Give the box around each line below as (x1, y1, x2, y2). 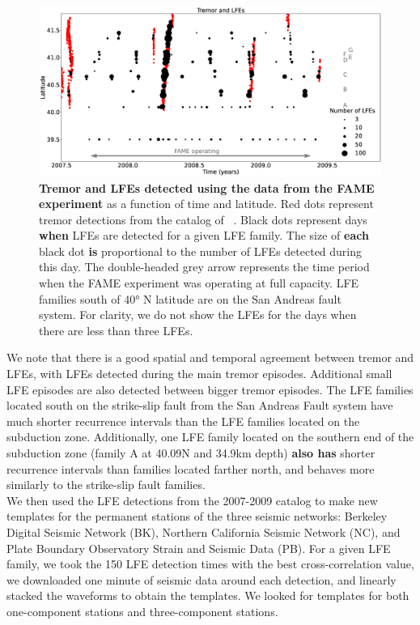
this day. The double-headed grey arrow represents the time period (39, 258, 370, 275)
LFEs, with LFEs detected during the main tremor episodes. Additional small (6, 365, 392, 382)
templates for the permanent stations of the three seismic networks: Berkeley (6, 508, 388, 525)
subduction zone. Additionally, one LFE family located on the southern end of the (6, 428, 414, 445)
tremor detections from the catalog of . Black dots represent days (39, 210, 367, 227)
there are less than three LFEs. (39, 321, 193, 338)
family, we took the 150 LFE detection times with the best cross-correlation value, (6, 555, 414, 572)
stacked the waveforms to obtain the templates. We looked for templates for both (6, 587, 409, 604)
